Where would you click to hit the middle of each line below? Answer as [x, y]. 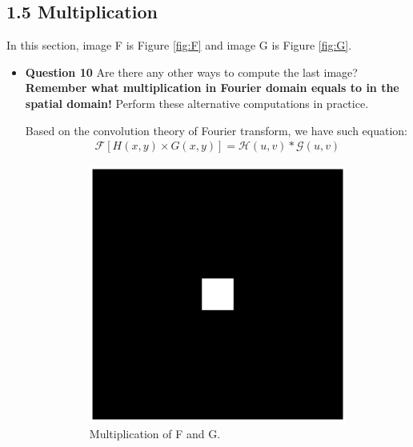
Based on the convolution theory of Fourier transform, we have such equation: [217, 130]
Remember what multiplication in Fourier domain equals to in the [212, 88]
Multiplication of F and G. [155, 433]
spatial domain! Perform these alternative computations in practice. [197, 103]
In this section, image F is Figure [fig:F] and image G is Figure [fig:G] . [179, 45]
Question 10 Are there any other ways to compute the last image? [191, 72]
